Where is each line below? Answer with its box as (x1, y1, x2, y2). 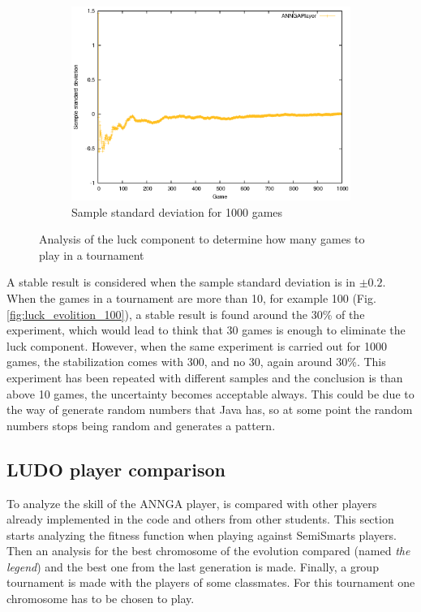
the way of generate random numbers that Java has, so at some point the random (6, 401, 413, 418)
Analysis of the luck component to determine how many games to (39, 231, 365, 248)
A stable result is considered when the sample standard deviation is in (6, 274, 355, 291)
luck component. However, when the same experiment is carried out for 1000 (6, 337, 387, 354)
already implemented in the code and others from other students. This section (6, 511, 394, 528)
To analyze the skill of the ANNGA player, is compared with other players (6, 494, 377, 511)
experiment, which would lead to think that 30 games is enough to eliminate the (6, 321, 406, 338)
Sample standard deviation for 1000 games (71, 203, 283, 220)
